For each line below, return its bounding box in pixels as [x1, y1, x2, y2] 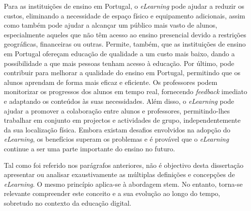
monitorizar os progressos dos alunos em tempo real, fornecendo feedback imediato [4, 86, 248, 97]
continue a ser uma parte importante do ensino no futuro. [4, 143, 175, 153]
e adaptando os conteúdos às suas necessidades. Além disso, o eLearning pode [4, 96, 235, 106]
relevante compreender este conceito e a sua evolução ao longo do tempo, [4, 188, 220, 198]
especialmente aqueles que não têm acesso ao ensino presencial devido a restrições [4, 29, 246, 39]
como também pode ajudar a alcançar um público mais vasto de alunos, [4, 20, 218, 30]
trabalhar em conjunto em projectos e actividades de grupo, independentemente [4, 115, 241, 125]
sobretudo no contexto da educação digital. [4, 197, 132, 208]
